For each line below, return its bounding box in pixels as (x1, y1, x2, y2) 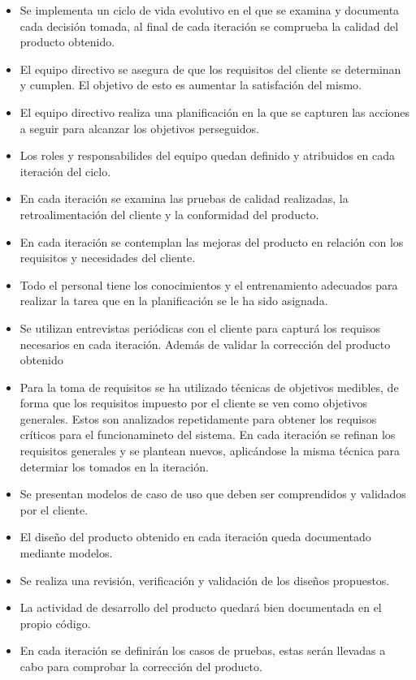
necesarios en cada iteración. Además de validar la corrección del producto (19, 335, 391, 352)
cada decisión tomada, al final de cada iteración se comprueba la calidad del (19, 17, 399, 34)
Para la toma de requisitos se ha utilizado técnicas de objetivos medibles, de (19, 378, 399, 395)
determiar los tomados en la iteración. (19, 458, 209, 475)
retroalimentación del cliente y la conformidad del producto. (19, 205, 319, 222)
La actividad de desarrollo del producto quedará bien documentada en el (19, 599, 382, 616)
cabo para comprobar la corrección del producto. (19, 658, 262, 674)
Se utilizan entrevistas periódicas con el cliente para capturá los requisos (19, 319, 380, 336)
